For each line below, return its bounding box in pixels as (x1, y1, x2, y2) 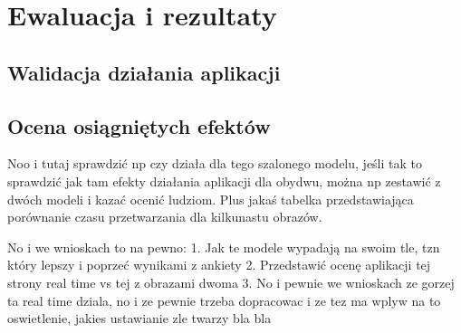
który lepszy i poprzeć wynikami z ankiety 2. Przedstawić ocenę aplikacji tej (7, 255, 431, 274)
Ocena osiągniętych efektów (7, 111, 271, 139)
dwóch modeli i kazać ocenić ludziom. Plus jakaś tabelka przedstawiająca (7, 189, 414, 208)
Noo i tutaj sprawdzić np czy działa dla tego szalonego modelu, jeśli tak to (7, 154, 423, 173)
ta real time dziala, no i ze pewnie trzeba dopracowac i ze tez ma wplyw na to (7, 290, 441, 309)
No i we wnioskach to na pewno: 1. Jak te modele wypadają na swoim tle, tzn (7, 237, 440, 256)
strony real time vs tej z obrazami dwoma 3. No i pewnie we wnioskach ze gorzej (7, 272, 455, 291)
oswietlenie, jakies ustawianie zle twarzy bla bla (7, 309, 272, 328)
